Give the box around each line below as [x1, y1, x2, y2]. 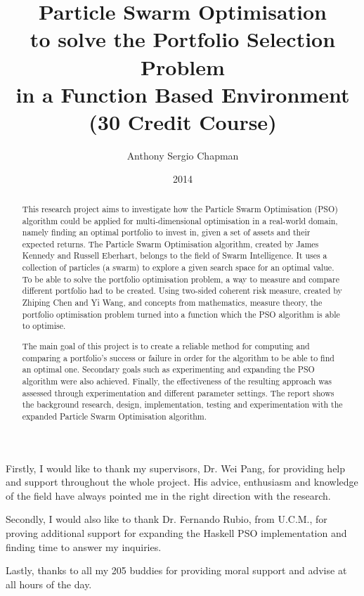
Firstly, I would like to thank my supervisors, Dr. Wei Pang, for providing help [6, 460, 346, 475]
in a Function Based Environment [15, 79, 350, 108]
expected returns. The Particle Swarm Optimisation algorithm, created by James [22, 238, 319, 250]
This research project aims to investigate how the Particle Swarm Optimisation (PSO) [22, 202, 338, 214]
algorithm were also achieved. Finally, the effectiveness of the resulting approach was [22, 375, 332, 387]
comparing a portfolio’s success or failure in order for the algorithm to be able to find [22, 351, 334, 363]
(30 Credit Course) [89, 107, 277, 136]
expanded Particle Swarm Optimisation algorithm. [22, 410, 207, 422]
